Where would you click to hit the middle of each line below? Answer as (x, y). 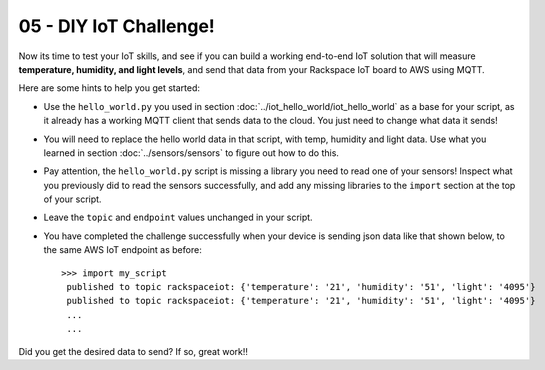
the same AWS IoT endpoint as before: (122, 250)
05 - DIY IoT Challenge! (116, 26)
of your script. (72, 199)
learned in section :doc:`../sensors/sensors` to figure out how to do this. (191, 152)
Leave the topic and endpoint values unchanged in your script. (178, 217)
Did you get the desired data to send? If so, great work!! (133, 351)
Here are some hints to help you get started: (109, 88)
